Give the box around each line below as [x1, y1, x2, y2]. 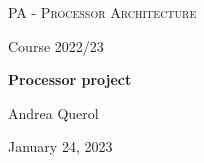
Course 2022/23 [8, 35, 104, 56]
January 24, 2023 [8, 136, 113, 157]
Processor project [8, 69, 132, 90]
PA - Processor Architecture [8, 2, 197, 22]
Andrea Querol [8, 102, 99, 123]
